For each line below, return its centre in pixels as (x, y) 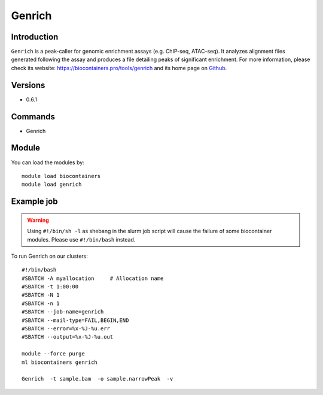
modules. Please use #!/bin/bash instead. (81, 239)
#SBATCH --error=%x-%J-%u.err (66, 329)
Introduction (35, 37)
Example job (34, 202)
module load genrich (52, 185)
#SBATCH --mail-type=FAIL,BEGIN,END (75, 320)
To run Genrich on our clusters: (49, 256)
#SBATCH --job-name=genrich (63, 312)
